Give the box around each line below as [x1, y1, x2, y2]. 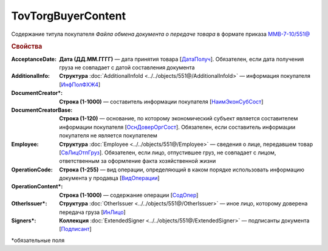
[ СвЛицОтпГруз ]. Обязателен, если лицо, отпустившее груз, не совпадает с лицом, [59, 149, 276, 156]
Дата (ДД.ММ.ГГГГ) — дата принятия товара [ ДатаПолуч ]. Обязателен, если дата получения [59, 55, 304, 63]
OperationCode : [11, 166, 53, 173]
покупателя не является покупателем [59, 132, 157, 139]
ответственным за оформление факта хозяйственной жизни [59, 157, 216, 165]
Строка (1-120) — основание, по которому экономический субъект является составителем [59, 115, 298, 122]
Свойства [11, 43, 43, 51]
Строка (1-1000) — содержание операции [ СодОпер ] [59, 191, 199, 199]
